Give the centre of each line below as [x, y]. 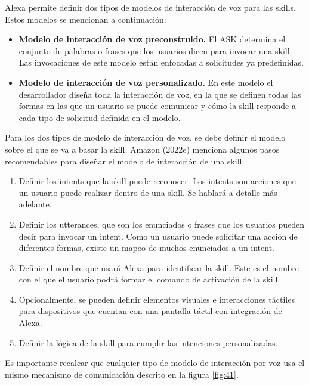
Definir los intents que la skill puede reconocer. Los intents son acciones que [157, 181]
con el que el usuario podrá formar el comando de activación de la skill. [149, 279]
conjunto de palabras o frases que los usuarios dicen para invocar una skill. [155, 50]
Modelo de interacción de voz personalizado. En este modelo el [146, 82]
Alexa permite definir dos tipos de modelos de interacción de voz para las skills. [150, 7]
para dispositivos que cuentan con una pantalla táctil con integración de [150, 311]
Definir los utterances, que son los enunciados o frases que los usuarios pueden [162, 224]
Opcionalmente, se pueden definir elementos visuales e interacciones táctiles [157, 299]
